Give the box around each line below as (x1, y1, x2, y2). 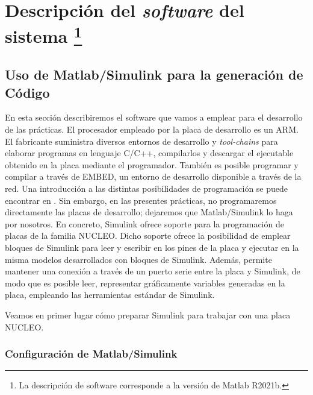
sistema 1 (5, 21, 82, 48)
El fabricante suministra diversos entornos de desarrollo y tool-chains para (5, 134, 278, 147)
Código (5, 83, 50, 101)
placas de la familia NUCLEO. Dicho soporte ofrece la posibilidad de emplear (5, 229, 291, 242)
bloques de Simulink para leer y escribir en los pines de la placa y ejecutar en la (5, 241, 299, 254)
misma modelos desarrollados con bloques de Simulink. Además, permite (5, 253, 272, 265)
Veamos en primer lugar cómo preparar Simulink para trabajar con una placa (5, 308, 291, 321)
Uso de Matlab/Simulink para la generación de (5, 65, 303, 84)
